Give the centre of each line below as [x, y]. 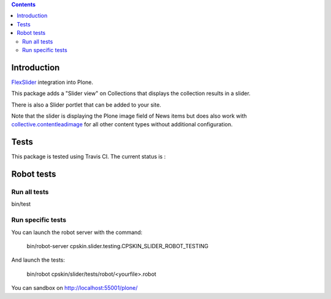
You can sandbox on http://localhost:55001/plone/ [74, 288]
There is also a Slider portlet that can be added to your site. [86, 105]
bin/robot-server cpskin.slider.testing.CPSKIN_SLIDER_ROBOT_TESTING [117, 246]
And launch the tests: [38, 260]
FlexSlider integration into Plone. [52, 82]
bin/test [21, 204]
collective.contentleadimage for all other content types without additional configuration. [122, 124]
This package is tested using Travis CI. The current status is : [89, 157]
